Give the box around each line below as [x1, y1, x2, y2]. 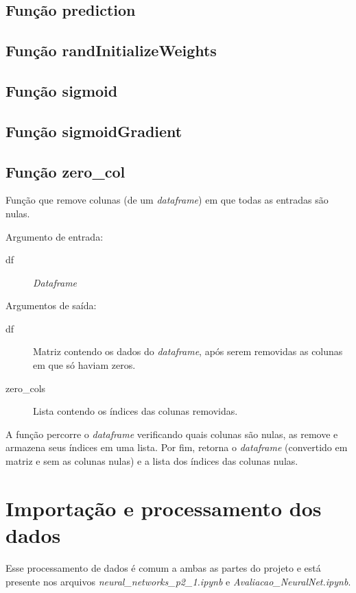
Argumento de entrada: [5, 229, 104, 243]
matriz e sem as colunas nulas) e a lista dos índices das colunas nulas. [5, 454, 298, 468]
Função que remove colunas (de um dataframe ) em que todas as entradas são [5, 193, 329, 207]
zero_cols [5, 380, 46, 395]
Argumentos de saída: [5, 298, 97, 313]
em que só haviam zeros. [33, 358, 136, 372]
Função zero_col [5, 160, 126, 182]
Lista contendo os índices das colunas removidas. [33, 404, 238, 418]
